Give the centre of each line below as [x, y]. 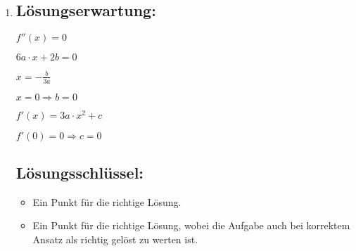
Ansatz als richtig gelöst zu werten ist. [115, 239]
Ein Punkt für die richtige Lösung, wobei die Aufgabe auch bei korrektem [191, 225]
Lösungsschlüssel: [80, 173]
